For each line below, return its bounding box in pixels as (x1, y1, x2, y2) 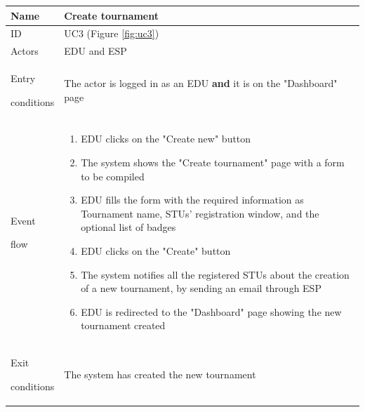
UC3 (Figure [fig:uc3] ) (64, 26, 159, 41)
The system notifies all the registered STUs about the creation (81, 267, 350, 281)
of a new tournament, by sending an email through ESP (81, 281, 321, 295)
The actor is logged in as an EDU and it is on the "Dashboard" (64, 76, 338, 91)
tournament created (81, 318, 166, 333)
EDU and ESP (64, 44, 127, 58)
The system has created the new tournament (64, 367, 256, 382)
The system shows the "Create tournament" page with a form (81, 155, 345, 170)
